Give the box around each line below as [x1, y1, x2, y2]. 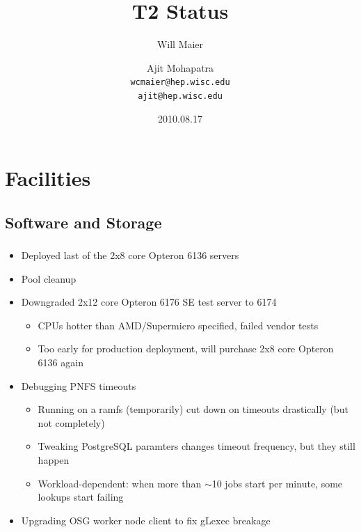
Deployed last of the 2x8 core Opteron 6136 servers [21, 248, 239, 263]
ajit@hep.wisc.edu [138, 91, 223, 101]
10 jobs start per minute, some [211, 476, 343, 490]
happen [38, 453, 70, 467]
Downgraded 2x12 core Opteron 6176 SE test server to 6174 [21, 295, 277, 309]
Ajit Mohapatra [146, 60, 214, 75]
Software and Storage [5, 211, 162, 233]
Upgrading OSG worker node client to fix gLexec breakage [21, 513, 271, 527]
